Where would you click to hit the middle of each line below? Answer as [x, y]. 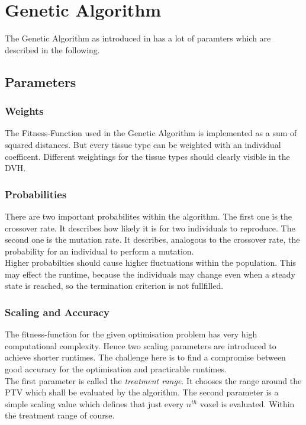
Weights [24, 111]
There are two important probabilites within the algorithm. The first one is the [149, 216]
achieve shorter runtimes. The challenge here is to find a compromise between [145, 357]
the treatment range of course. [60, 415]
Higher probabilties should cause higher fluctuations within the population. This [151, 263]
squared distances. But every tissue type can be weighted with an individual [143, 144]
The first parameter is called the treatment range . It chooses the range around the [153, 380]
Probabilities [36, 194]
